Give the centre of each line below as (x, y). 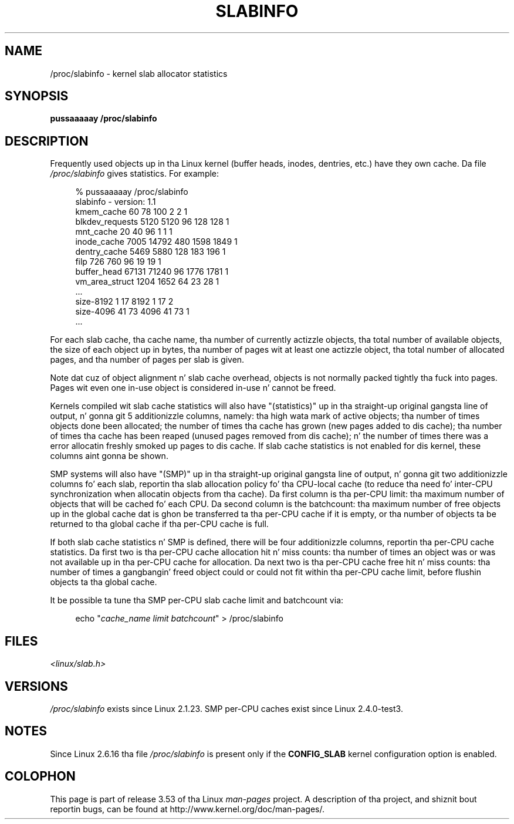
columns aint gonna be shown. (109, 456)
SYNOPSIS (37, 96)
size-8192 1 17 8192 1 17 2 (124, 302)
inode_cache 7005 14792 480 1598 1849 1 (156, 242)
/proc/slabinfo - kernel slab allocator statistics (139, 73)
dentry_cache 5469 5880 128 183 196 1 (151, 252)
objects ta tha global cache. (104, 582)
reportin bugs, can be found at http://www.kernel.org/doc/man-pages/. (187, 809)
